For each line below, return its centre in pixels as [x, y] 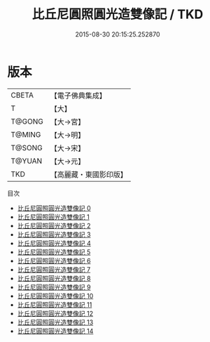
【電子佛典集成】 [78, 96]
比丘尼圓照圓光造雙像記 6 [54, 261]
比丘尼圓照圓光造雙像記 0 [54, 208]
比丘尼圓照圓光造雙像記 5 [54, 252]
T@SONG [27, 147]
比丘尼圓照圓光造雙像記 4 [54, 243]
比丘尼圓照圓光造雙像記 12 [55, 313]
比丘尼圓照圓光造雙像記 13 [55, 322]
